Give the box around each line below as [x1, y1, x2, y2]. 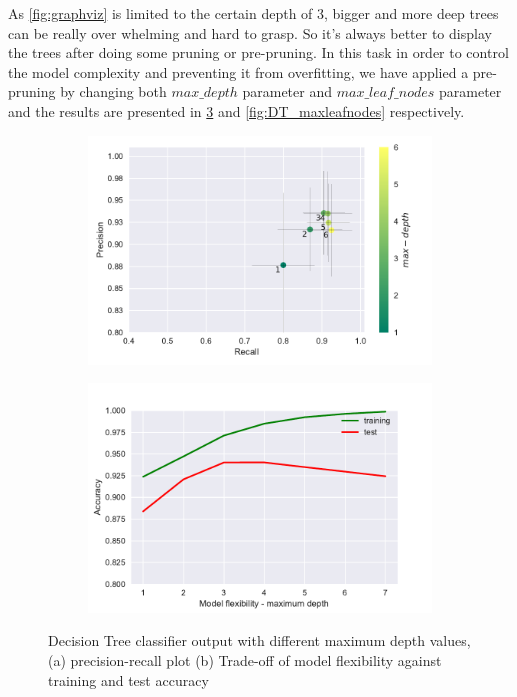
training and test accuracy [48, 669, 209, 690]
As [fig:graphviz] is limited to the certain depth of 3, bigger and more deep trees [8, 3, 499, 23]
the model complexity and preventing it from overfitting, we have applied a [8, 61, 469, 82]
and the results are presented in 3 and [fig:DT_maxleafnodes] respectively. [8, 100, 465, 121]
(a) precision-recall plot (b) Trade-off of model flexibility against [48, 650, 442, 670]
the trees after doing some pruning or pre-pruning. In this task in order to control [8, 42, 509, 63]
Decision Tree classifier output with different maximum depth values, [48, 630, 471, 651]
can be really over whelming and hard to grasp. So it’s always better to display [8, 22, 492, 43]
